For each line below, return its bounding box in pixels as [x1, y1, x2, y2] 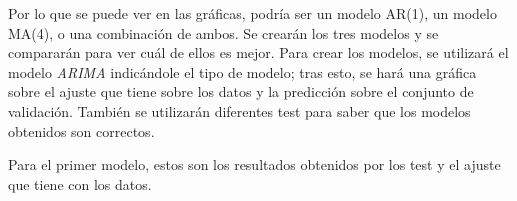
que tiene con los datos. [8, 173, 152, 194]
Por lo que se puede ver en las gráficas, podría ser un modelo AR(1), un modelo [8, 3, 497, 23]
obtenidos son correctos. [8, 120, 155, 141]
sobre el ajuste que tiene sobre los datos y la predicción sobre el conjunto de [8, 81, 474, 102]
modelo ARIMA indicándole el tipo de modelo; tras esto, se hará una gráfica [8, 61, 477, 82]
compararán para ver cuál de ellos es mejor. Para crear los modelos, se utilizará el [8, 42, 509, 63]
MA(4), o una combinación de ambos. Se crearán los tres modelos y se [8, 22, 439, 43]
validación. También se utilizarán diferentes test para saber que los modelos [8, 100, 471, 121]
